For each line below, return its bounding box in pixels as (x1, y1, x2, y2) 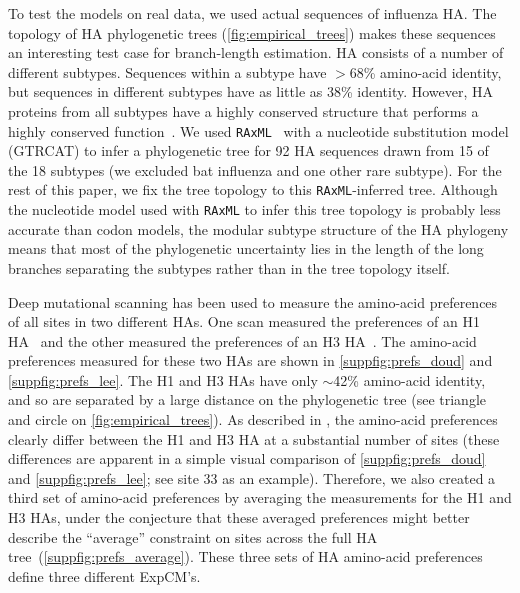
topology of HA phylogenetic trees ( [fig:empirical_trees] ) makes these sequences (8, 22, 496, 43)
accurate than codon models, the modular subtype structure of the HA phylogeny (8, 218, 509, 239)
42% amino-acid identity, (333, 369, 486, 390)
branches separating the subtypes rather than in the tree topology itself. (8, 257, 450, 278)
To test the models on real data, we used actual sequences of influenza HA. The (8, 3, 497, 23)
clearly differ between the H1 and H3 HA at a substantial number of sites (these (8, 428, 500, 449)
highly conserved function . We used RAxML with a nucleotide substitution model (8, 120, 509, 141)
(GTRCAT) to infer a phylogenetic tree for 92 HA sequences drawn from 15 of (8, 140, 489, 161)
